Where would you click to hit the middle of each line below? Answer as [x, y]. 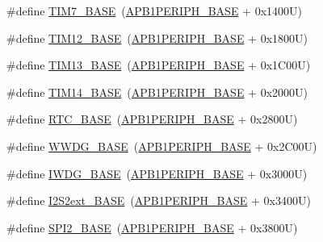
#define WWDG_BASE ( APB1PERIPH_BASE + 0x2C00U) [162, 146]
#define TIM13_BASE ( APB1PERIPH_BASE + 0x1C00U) [159, 65]
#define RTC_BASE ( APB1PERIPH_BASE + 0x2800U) [152, 119]
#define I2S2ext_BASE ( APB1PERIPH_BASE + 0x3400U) [159, 200]
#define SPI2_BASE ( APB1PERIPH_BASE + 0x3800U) [152, 227]
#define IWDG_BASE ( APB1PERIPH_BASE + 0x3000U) [157, 173]
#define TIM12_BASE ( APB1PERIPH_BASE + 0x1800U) [157, 38]
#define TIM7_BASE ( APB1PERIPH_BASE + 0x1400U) [154, 10]
